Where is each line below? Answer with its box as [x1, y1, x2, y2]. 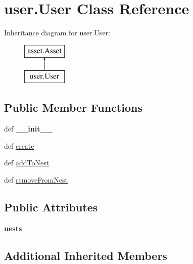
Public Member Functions [4, 100, 142, 115]
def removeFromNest [4, 174, 68, 185]
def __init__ [4, 123, 53, 134]
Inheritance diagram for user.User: [4, 27, 110, 38]
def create [4, 140, 34, 151]
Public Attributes [4, 199, 98, 214]
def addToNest [4, 157, 50, 168]
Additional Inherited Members [4, 247, 167, 263]
